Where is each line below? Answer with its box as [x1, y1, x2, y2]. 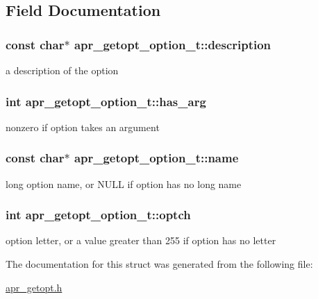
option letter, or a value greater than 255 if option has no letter [6, 233, 276, 248]
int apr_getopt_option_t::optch [6, 206, 191, 223]
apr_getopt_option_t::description [74, 35, 271, 53]
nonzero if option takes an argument [6, 119, 160, 134]
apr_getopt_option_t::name [74, 149, 239, 166]
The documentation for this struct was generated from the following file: [6, 257, 313, 271]
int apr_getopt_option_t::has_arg [6, 92, 206, 110]
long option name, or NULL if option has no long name [6, 176, 242, 191]
